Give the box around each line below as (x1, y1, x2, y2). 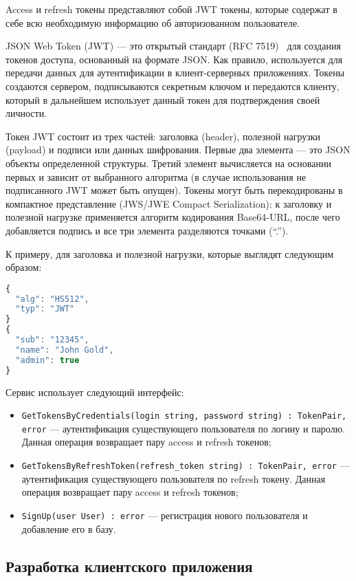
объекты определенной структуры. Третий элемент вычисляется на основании (5, 155, 331, 170)
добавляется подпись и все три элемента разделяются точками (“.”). (5, 223, 289, 237)
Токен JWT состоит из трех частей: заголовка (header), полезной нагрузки (5, 129, 321, 143)
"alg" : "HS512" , (15, 294, 89, 304)
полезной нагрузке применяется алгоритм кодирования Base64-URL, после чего (5, 210, 340, 224)
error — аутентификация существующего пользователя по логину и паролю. (21, 421, 346, 435)
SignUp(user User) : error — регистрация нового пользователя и (21, 507, 308, 522)
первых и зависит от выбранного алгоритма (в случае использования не (5, 169, 307, 184)
